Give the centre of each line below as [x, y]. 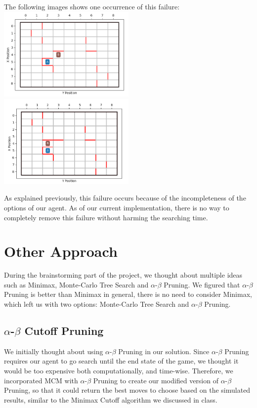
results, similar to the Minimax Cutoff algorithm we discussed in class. [111, 399]
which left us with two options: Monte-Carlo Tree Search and [97, 304]
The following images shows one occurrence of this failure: [92, 6]
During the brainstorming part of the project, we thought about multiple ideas [123, 275]
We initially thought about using [54, 351]
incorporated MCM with [41, 380]
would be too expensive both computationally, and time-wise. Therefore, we [119, 371]
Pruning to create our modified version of [156, 380]
